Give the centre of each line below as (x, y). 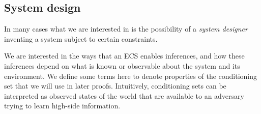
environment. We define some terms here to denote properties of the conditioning (131, 76)
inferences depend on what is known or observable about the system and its (122, 65)
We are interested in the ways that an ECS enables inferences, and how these (124, 56)
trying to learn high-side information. (62, 106)
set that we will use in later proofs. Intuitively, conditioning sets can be (115, 86)
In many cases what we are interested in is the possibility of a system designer (126, 29)
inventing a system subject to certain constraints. (81, 38)
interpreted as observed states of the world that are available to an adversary (124, 95)
